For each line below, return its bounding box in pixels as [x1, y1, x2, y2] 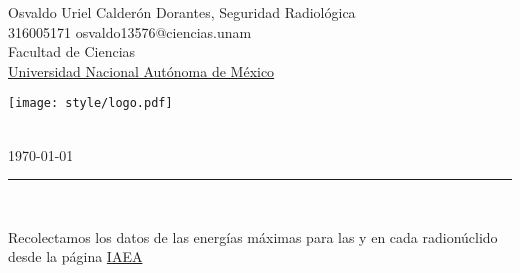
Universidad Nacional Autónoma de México [8, 60, 275, 81]
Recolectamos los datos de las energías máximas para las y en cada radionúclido [8, 226, 498, 247]
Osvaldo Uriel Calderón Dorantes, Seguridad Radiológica [8, 2, 356, 22]
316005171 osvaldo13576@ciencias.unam [8, 21, 252, 42]
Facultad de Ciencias [8, 41, 136, 62]
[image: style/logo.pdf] [8, 96, 173, 111]
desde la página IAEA [8, 246, 143, 267]
